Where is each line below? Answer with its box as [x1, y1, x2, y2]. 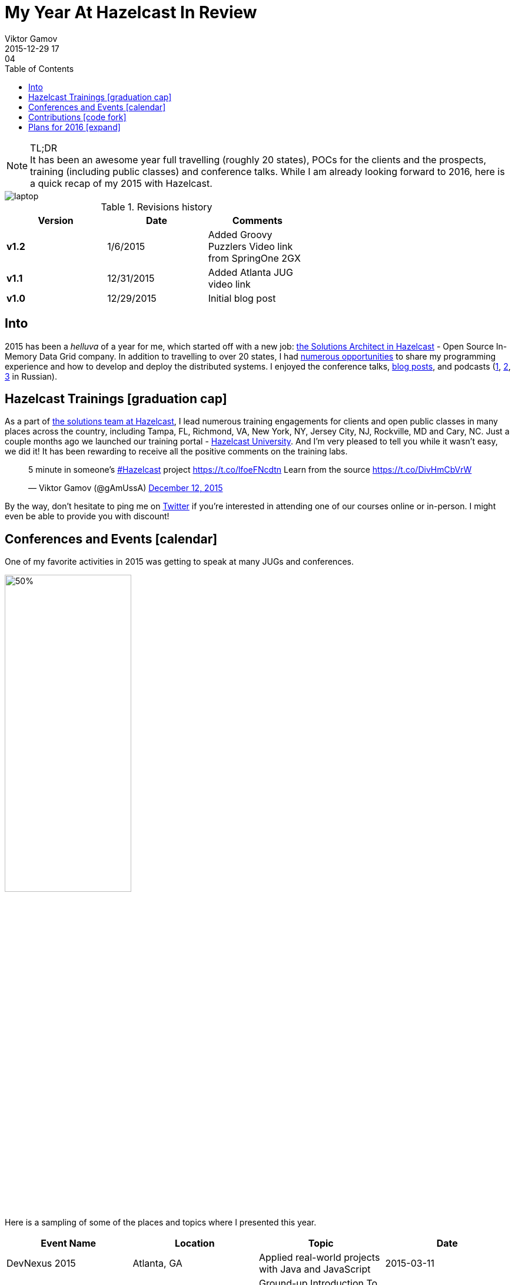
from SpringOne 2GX [208, 252, 301, 264]
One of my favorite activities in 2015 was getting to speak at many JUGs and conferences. [5, 556, 354, 567]
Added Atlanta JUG [208, 266, 293, 278]
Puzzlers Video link [208, 240, 293, 252]
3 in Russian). [5, 371, 57, 381]
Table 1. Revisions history [101, 200, 212, 213]
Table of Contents [5, 63, 74, 74]
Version [38, 214, 74, 226]
